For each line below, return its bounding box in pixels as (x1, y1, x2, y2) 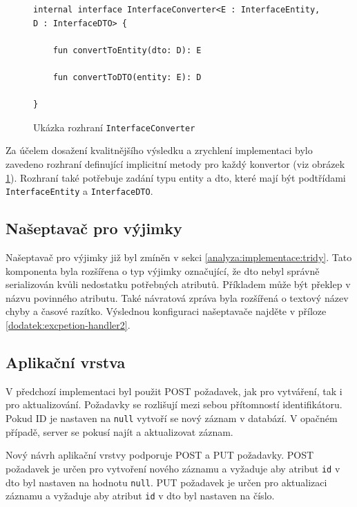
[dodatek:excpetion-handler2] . (6, 318, 131, 332)
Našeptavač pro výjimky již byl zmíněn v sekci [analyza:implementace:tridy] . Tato (6, 250, 352, 265)
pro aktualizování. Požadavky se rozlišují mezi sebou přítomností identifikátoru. (6, 397, 342, 412)
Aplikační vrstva (6, 352, 126, 372)
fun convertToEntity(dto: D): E (52, 45, 202, 55)
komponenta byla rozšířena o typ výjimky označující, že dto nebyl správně (6, 263, 320, 278)
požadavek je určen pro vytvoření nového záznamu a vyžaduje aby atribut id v (6, 461, 340, 475)
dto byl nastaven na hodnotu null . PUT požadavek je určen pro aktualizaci (6, 475, 327, 489)
